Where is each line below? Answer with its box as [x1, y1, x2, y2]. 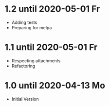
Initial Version [11, 96, 39, 102]
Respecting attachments [11, 57, 61, 64]
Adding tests [11, 19, 37, 25]
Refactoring [11, 63, 36, 69]
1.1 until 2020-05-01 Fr [4, 42, 98, 53]
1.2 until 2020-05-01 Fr [4, 3, 100, 15]
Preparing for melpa [11, 24, 52, 30]
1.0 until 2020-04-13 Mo [4, 80, 106, 91]
